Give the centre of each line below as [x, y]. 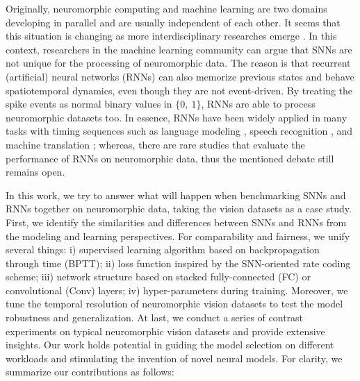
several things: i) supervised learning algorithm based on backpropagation [163, 249]
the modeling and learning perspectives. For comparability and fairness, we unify [178, 236]
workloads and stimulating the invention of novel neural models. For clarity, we [174, 358]
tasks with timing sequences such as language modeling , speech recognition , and [179, 131]
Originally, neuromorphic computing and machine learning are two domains [166, 8]
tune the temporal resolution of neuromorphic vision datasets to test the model [174, 304]
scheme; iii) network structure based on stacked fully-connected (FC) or [158, 277]
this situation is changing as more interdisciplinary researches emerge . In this [171, 36]
